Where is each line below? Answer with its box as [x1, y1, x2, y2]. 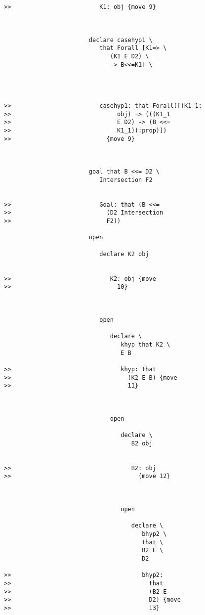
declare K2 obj [99, 250, 149, 258]
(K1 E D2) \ [110, 52, 149, 60]
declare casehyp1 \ [88, 36, 153, 44]
